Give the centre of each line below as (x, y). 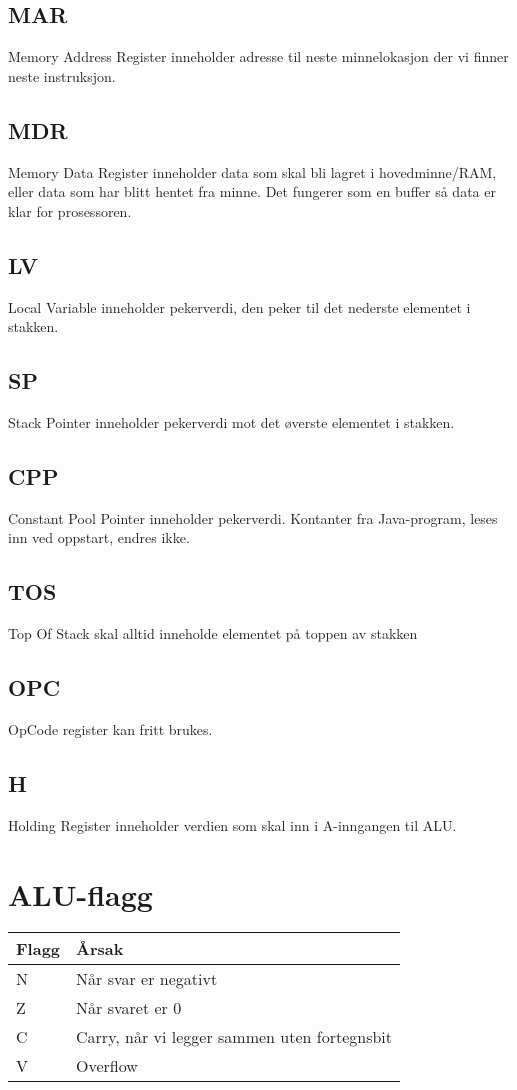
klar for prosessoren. (70, 210)
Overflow (107, 1066)
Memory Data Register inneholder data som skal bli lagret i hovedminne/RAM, (252, 171)
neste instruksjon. (62, 75)
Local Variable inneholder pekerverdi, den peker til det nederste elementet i (239, 306)
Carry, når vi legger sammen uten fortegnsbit (234, 1037)
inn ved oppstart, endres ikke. (99, 537)
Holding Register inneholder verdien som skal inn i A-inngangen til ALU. (232, 824)
